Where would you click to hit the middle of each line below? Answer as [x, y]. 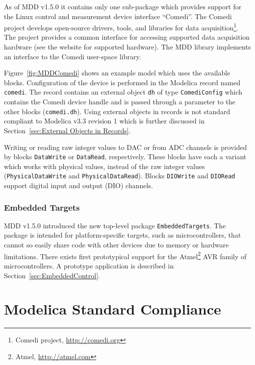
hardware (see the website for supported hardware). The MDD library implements [127, 47]
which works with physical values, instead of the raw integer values [104, 166]
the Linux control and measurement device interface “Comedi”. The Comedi [118, 16]
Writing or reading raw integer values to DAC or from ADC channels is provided [126, 147]
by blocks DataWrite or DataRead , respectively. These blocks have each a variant [125, 157]
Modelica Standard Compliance [113, 309]
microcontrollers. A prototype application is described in [89, 265]
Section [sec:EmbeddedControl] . [52, 275]
